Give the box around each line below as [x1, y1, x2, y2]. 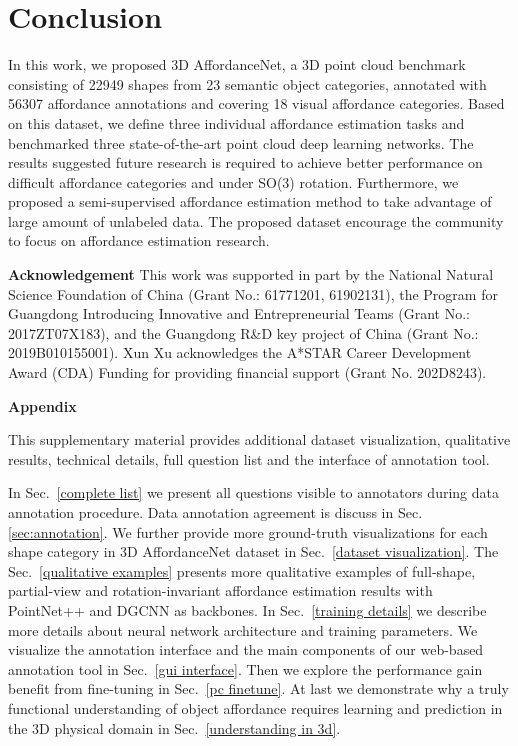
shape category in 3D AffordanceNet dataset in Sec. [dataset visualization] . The [8, 541, 499, 562]
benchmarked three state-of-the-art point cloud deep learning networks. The [8, 132, 474, 153]
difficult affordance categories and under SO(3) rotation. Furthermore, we [8, 171, 459, 192]
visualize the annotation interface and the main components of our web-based [8, 639, 484, 660]
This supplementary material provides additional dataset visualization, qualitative [8, 429, 511, 450]
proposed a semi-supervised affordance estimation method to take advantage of [8, 191, 492, 212]
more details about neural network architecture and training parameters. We [8, 619, 478, 640]
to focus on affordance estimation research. [8, 230, 270, 251]
